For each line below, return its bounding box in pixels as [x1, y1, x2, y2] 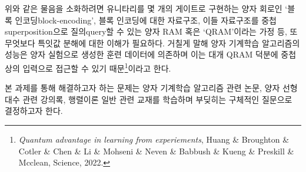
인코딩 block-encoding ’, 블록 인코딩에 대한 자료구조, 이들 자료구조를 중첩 [15, 14, 277, 26]
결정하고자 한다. [5, 104, 63, 117]
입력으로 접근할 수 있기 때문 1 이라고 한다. [22, 60, 171, 74]
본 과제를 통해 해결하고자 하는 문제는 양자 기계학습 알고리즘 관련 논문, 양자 [5, 82, 280, 94]
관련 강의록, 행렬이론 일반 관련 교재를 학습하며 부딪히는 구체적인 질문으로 [22, 93, 292, 105]
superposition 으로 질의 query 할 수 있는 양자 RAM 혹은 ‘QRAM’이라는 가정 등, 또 [5, 25, 298, 38]
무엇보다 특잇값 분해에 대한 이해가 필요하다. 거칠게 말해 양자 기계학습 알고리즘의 [5, 36, 300, 49]
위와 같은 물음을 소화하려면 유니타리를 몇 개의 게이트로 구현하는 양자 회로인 [5, 2, 282, 14]
